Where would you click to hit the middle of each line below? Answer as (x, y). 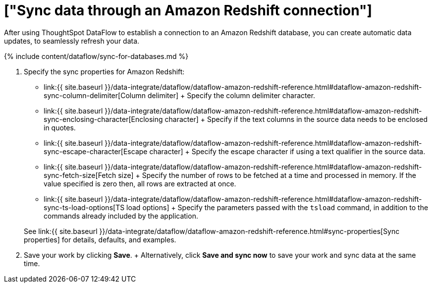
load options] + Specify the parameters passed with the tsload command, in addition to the (277, 207)
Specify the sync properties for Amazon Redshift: (104, 71)
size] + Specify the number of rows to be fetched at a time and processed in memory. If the (267, 175)
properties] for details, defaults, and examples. (100, 239)
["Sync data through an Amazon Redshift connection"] (188, 10)
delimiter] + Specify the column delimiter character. (231, 95)
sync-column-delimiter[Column (95, 95)
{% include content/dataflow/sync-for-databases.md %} (96, 56)
